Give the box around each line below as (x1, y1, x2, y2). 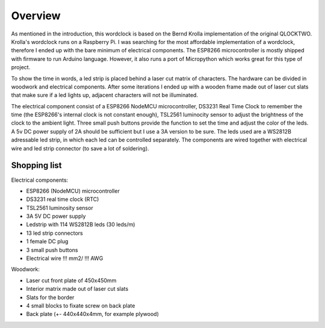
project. (11, 64, 31, 71)
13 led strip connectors (26, 229, 84, 237)
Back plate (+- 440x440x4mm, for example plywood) (26, 311, 159, 318)
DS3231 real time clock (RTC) (26, 196, 99, 203)
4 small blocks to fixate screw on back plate (26, 302, 135, 309)
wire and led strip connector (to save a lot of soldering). (11, 144, 150, 152)
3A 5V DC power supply (26, 212, 86, 220)
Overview (11, 9, 61, 22)
